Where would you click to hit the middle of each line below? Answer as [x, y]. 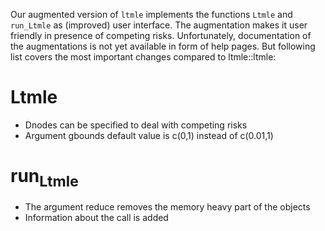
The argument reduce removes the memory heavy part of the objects [167, 207]
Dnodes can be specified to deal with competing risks [136, 125]
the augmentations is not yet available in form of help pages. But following [163, 46]
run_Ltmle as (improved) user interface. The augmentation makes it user [159, 25]
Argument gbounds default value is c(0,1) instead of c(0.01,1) [149, 135]
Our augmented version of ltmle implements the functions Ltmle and [151, 14]
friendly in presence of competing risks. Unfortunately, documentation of [161, 35]
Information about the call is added [96, 218]
